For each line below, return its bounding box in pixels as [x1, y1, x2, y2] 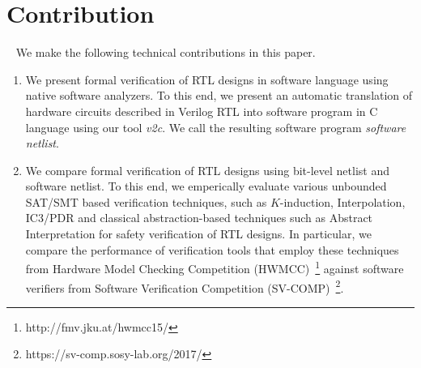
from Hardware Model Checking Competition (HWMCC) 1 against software [25, 258, 404, 276]
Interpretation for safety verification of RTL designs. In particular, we [25, 225, 372, 242]
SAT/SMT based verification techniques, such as [25, 193, 267, 210]
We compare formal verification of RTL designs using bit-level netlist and [25, 161, 389, 178]
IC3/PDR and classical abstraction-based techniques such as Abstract [25, 209, 373, 226]
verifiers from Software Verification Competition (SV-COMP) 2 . [25, 276, 344, 296]
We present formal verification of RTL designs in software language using [25, 71, 389, 88]
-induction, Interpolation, [279, 193, 406, 210]
